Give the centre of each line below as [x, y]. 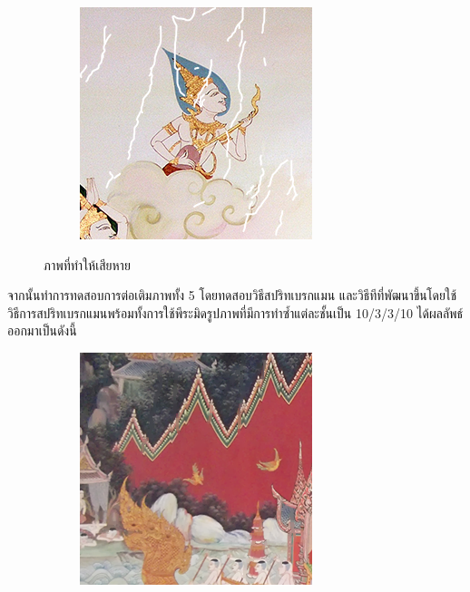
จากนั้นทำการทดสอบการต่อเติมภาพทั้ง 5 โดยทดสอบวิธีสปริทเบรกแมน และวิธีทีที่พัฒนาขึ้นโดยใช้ [232, 295]
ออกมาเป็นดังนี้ [42, 330]
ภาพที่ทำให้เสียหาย [87, 264]
